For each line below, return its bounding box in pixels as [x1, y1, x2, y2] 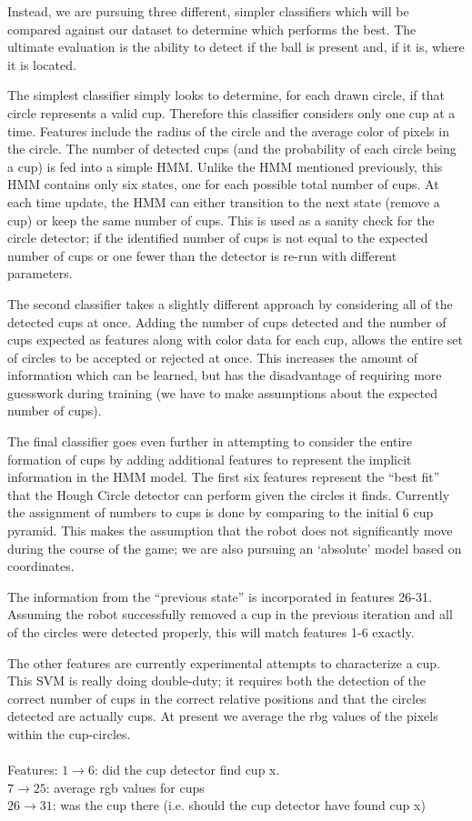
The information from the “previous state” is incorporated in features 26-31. [7, 586, 432, 606]
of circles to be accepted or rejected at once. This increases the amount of [7, 347, 418, 366]
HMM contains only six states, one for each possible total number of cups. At [7, 175, 439, 194]
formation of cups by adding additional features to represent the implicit [7, 449, 412, 468]
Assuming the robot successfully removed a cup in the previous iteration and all [7, 605, 453, 624]
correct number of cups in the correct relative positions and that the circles [7, 688, 427, 707]
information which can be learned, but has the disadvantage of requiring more [7, 365, 442, 385]
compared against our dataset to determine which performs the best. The [7, 19, 417, 38]
